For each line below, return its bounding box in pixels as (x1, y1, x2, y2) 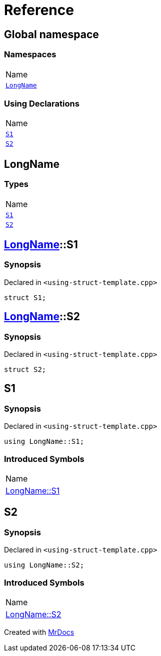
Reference (4, 2, 74, 19)
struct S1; (4, 293, 46, 302)
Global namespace (4, 28, 99, 41)
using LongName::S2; (4, 561, 84, 570)
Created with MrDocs (4, 627, 74, 636)
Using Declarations (4, 98, 79, 109)
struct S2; (4, 365, 46, 373)
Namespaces (4, 49, 56, 60)
